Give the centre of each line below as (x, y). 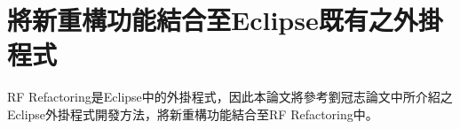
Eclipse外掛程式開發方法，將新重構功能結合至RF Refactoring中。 (193, 114)
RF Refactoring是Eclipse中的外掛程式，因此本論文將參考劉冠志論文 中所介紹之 (230, 97)
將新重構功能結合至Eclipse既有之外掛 (225, 20)
